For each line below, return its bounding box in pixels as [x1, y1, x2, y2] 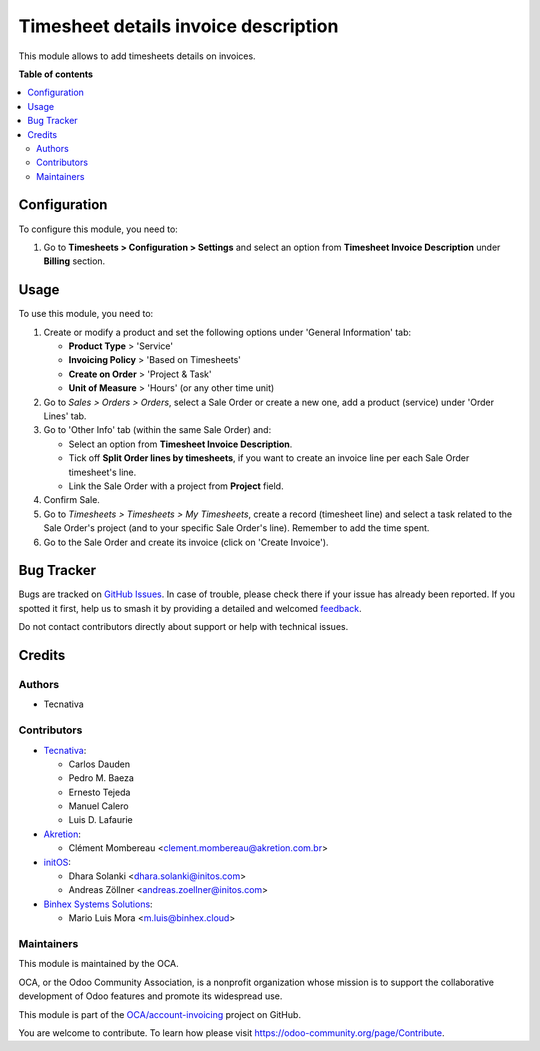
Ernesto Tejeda [68, 786, 131, 798]
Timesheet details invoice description [18, 15, 339, 37]
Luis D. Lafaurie [68, 814, 134, 826]
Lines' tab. [43, 410, 87, 422]
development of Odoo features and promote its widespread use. [18, 990, 283, 1002]
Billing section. [43, 255, 106, 267]
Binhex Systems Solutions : [43, 898, 154, 910]
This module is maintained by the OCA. [18, 958, 179, 970]
